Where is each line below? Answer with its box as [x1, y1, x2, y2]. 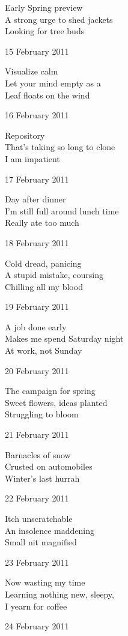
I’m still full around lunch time [5, 204, 119, 217]
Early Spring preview [5, 1, 83, 13]
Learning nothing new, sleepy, [5, 587, 114, 600]
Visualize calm [5, 65, 58, 77]
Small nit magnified [5, 536, 77, 548]
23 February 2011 [5, 556, 69, 568]
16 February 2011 [5, 109, 69, 121]
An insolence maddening [5, 524, 95, 536]
